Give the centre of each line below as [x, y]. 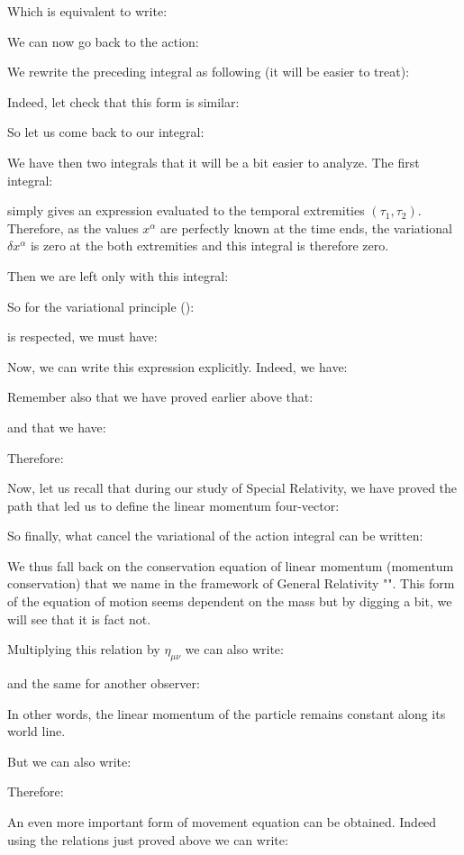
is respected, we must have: [82, 337]
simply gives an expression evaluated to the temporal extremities [186, 210]
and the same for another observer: [104, 683]
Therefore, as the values [73, 227]
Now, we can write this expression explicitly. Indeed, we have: [177, 366]
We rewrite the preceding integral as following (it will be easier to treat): [209, 72]
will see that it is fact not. [79, 619]
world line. [36, 731]
